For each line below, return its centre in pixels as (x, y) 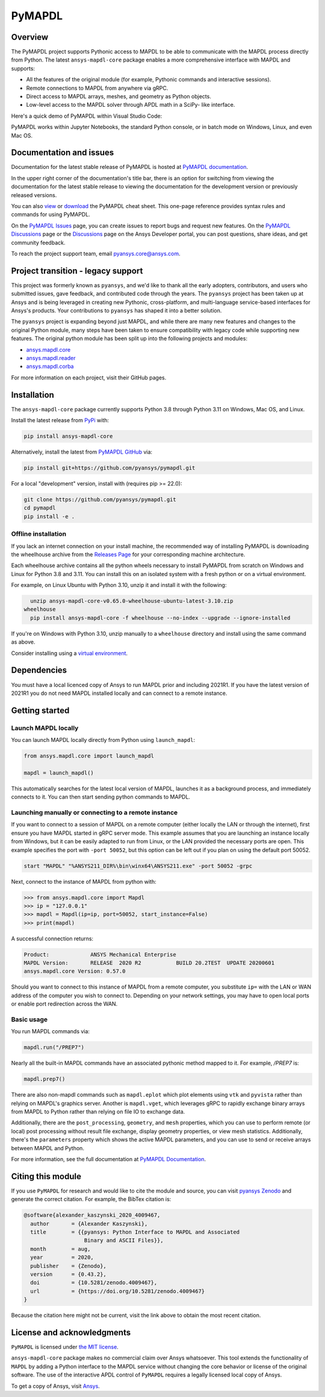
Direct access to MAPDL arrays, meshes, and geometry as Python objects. (119, 97)
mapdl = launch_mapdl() (59, 773)
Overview (30, 37)
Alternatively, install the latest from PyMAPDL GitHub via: (82, 452)
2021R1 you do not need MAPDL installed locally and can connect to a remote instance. (119, 693)
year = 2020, (62, 1257)
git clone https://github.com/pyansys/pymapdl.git (100, 500)
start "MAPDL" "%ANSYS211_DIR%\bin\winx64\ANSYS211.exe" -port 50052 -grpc (138, 866)
